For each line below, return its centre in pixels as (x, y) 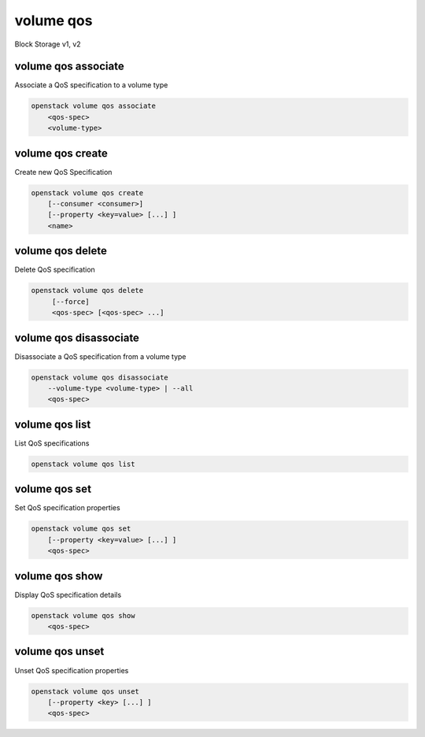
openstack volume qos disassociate (100, 377)
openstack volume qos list (83, 464)
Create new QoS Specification (63, 172)
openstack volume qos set (81, 529)
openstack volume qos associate (94, 106)
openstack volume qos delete (87, 291)
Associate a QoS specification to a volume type (91, 85)
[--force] (70, 302)
